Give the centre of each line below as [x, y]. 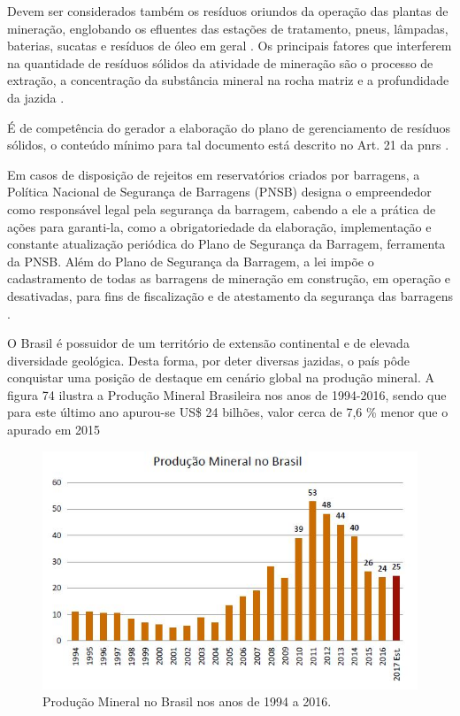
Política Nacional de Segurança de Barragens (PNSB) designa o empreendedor [219, 192]
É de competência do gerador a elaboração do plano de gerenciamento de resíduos [229, 127]
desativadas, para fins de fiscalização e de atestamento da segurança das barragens [230, 295]
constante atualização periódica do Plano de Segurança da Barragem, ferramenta [226, 244]
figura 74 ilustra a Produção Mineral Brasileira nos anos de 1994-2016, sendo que [227, 394]
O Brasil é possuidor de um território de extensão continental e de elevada [208, 343]
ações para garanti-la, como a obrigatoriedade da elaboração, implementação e [219, 226]
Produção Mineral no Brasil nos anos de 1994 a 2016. [187, 701]
